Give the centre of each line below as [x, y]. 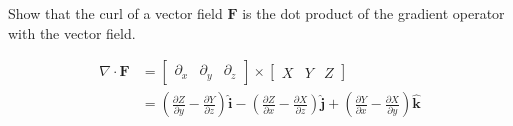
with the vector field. [72, 32]
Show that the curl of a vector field [115, 13]
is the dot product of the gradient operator [373, 13]
